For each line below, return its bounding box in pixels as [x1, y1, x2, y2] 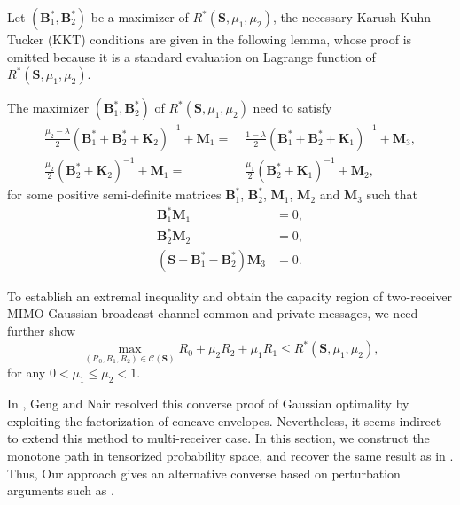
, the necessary [272, 8, 353, 26]
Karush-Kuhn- [356, 8, 435, 26]
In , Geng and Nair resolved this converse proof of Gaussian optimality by [7, 394, 409, 413]
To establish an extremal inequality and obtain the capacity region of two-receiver [7, 286, 452, 305]
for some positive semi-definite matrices [7, 185, 222, 204]
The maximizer [7, 98, 90, 117]
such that [366, 185, 417, 204]
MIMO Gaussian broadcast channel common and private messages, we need [7, 304, 418, 322]
